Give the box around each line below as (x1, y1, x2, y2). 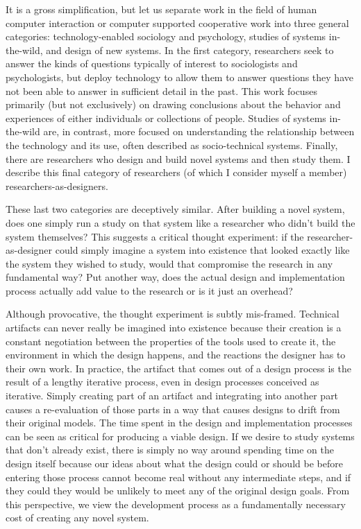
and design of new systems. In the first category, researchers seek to (46, 42, 334, 57)
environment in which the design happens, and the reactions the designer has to (6, 347, 346, 362)
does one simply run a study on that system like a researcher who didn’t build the (6, 215, 355, 229)
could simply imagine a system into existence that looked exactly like (55, 243, 350, 257)
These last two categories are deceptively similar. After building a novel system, (6, 202, 345, 216)
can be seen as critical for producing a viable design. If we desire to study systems (6, 428, 355, 443)
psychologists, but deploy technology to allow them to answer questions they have (6, 69, 353, 84)
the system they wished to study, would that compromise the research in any (6, 256, 333, 270)
